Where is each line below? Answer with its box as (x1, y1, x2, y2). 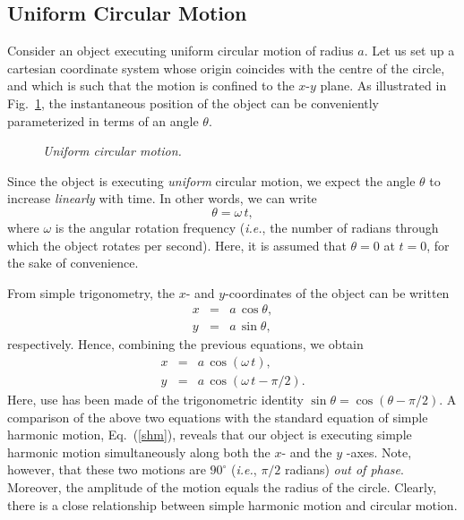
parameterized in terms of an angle (7, 111, 199, 130)
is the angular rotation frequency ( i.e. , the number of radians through (55, 217, 439, 236)
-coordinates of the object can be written (225, 283, 450, 302)
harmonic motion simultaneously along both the (7, 442, 271, 461)
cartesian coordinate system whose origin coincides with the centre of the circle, (7, 58, 445, 77)
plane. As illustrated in (320, 76, 447, 95)
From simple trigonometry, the (7, 283, 176, 302)
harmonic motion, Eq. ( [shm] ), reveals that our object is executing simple (7, 425, 412, 444)
